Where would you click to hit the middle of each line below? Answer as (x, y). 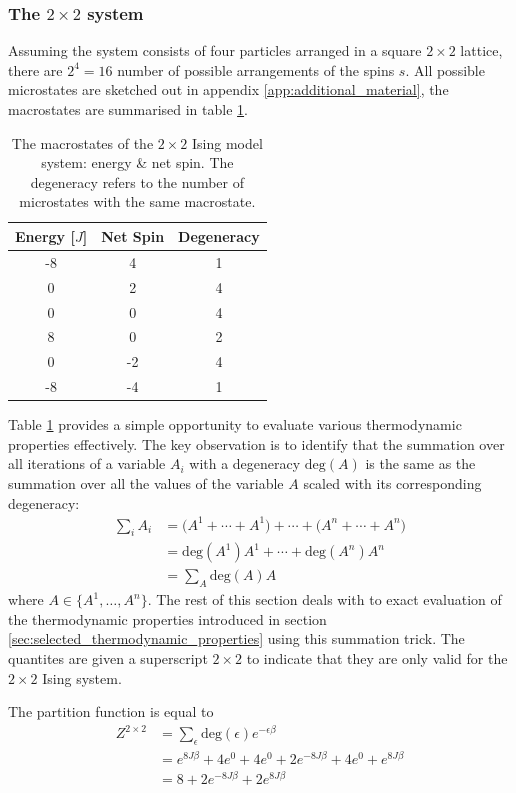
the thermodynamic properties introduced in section (167, 618)
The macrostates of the (82, 142)
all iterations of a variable (87, 463)
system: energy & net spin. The (137, 162)
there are (35, 69)
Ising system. (82, 677)
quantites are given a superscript (108, 658)
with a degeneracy (245, 463)
